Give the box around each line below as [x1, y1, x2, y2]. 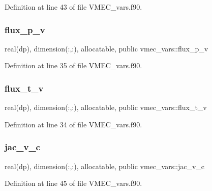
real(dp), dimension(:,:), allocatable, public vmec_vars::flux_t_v [5, 102, 207, 113]
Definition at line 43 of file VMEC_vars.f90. [5, 2, 142, 12]
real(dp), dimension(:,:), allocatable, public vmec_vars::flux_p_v [5, 43, 208, 53]
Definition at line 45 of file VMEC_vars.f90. [5, 178, 142, 188]
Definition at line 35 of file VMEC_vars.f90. [5, 60, 142, 71]
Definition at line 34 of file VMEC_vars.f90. [5, 119, 142, 129]
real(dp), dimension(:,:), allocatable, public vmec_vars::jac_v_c [5, 160, 205, 171]
